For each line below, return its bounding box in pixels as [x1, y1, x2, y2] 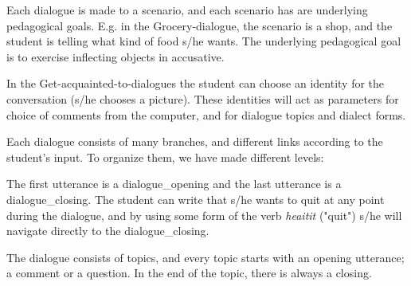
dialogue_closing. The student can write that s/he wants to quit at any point [6, 190, 385, 207]
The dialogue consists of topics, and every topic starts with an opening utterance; [6, 249, 405, 265]
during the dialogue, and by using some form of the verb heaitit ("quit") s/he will [6, 206, 402, 223]
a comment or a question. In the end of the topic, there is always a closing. [6, 264, 372, 281]
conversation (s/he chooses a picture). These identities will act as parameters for [6, 90, 399, 107]
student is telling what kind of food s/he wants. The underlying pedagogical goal [6, 33, 401, 49]
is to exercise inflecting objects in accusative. [6, 48, 225, 65]
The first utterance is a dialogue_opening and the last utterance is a [6, 175, 342, 192]
